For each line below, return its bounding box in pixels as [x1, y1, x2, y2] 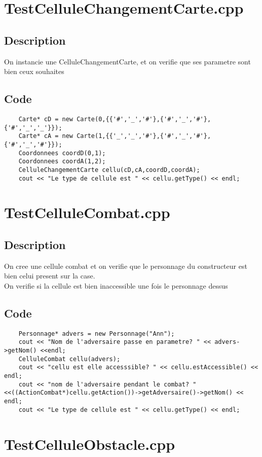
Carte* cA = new [18, 132, 73, 140]
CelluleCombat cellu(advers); [18, 355, 121, 363]
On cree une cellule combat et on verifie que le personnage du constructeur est [4, 260, 247, 271]
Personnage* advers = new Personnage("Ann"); [18, 330, 175, 337]
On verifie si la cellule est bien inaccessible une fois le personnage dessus [4, 280, 228, 291]
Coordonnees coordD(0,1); [18, 149, 106, 157]
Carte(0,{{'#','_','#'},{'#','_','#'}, [77, 115, 211, 123]
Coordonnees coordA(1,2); [18, 158, 106, 165]
